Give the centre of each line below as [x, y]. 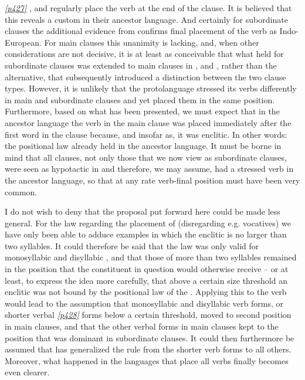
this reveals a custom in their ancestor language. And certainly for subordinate [146, 19]
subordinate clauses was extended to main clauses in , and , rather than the [141, 65]
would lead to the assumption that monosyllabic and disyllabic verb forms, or [144, 303]
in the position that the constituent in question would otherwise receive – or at [147, 269]
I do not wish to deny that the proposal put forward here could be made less [143, 211]
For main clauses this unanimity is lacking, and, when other [152, 42]
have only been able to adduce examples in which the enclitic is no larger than [146, 234]
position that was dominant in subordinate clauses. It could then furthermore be [150, 337]
